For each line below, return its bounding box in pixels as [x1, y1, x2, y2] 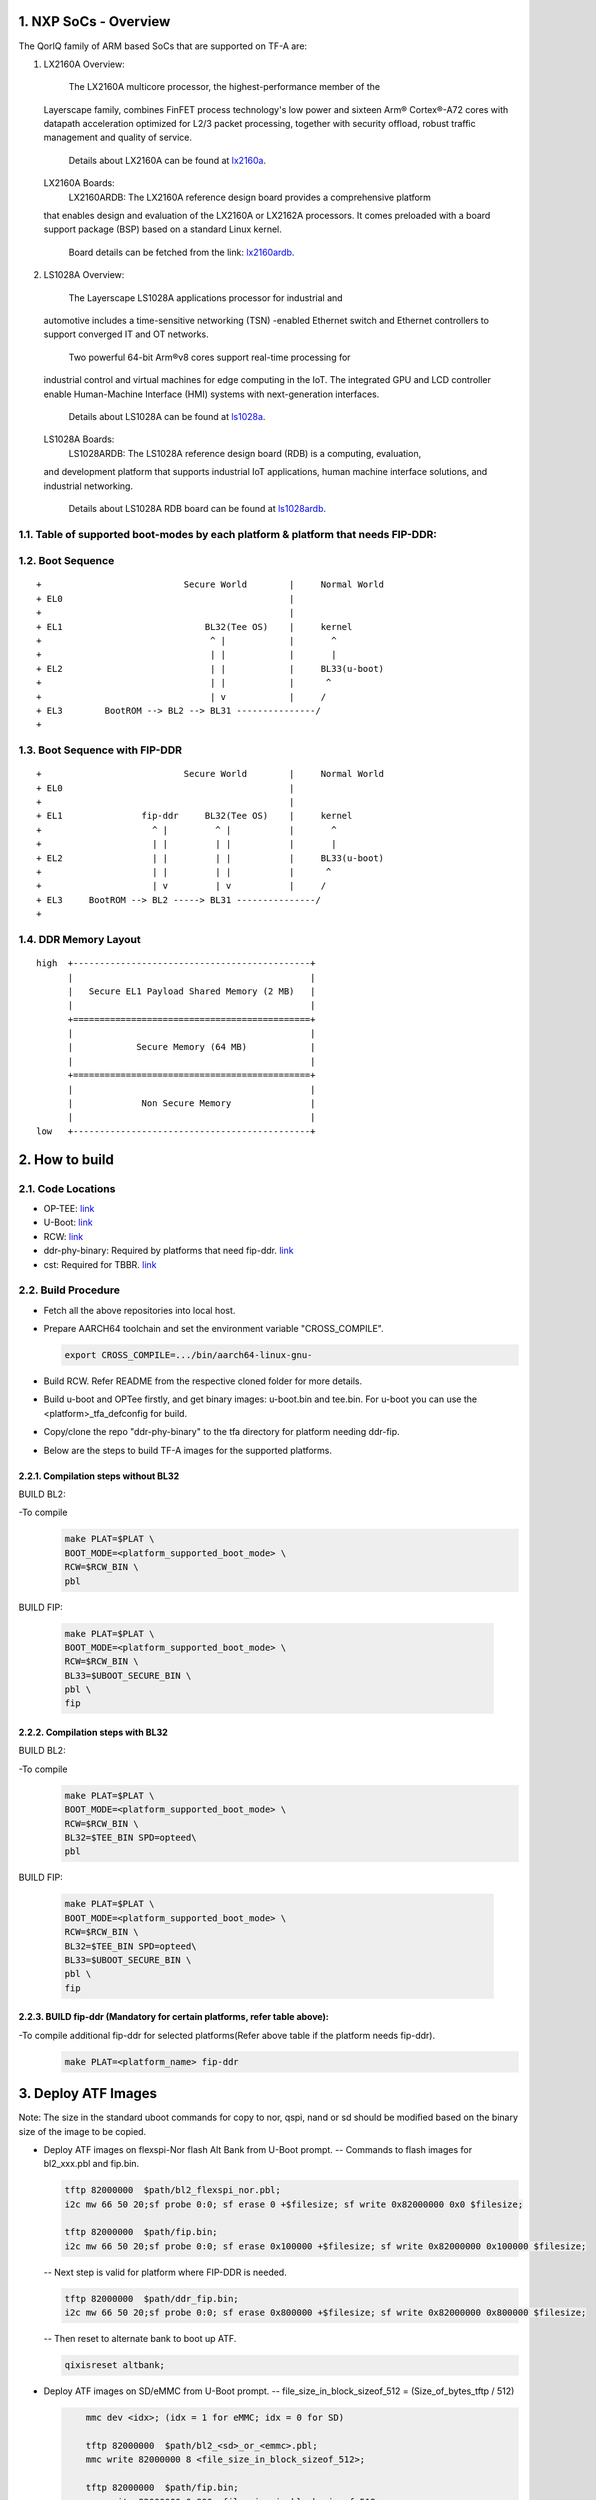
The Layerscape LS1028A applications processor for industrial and [68, 291, 344, 304]
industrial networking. [43, 480, 134, 492]
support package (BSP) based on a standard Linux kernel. [43, 223, 282, 235]
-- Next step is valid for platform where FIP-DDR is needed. [43, 2266, 287, 2278]
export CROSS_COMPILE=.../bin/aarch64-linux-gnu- [64, 1350, 313, 1361]
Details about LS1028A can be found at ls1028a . [68, 410, 266, 422]
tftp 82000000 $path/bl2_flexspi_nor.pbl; [64, 2185, 282, 2196]
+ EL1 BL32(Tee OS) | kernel [36, 621, 353, 632]
